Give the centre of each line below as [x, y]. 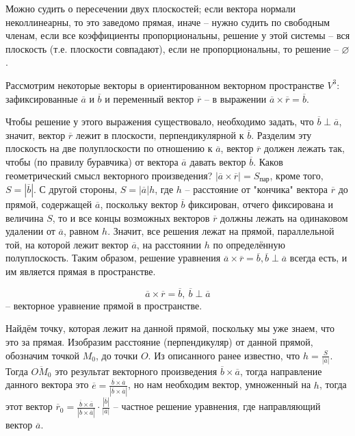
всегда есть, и [318, 258]
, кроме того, [297, 175]
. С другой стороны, [76, 189]
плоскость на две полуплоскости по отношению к [109, 148]
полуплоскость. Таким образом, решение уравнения [113, 258]
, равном [81, 231]
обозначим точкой [43, 355]
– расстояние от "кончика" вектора [256, 189]
